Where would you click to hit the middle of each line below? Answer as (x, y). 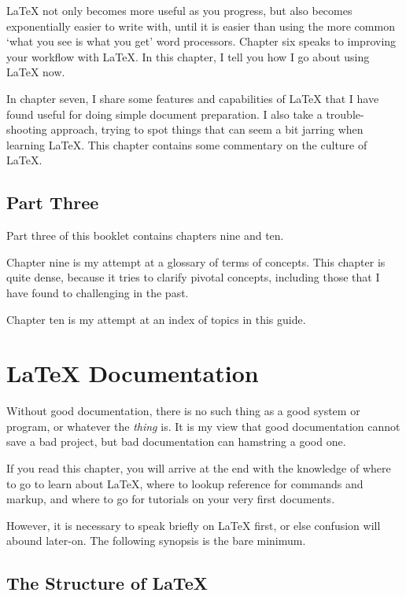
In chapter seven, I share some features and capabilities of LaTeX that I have (193, 98)
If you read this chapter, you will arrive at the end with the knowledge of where (199, 468)
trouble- (345, 114)
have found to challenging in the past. (98, 292)
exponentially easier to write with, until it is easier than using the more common (201, 26)
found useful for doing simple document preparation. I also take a (164, 114)
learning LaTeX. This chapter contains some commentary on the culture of (187, 144)
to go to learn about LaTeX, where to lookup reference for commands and (185, 483)
